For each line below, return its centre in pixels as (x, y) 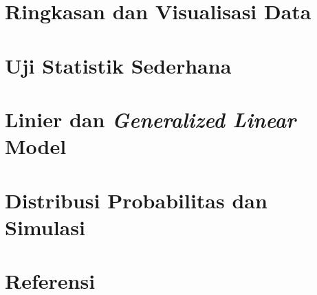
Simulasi (45, 227)
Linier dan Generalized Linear (151, 119)
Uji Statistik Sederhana (118, 65)
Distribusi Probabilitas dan (136, 200)
